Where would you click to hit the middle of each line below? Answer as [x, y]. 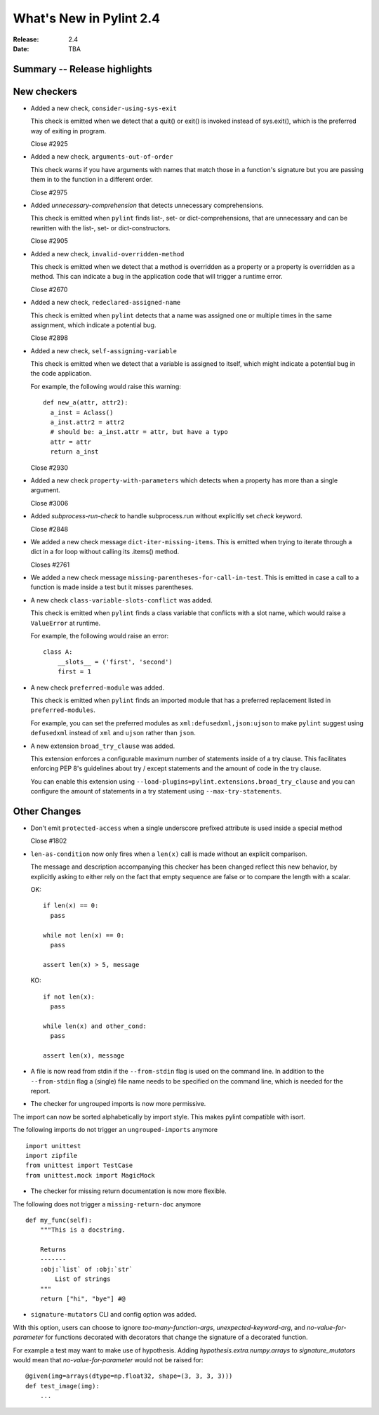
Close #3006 [49, 503]
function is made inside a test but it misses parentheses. [112, 587]
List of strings [83, 1279]
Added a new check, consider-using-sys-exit [104, 108]
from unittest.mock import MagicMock [91, 1175]
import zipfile [52, 1156]
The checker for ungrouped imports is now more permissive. [118, 1104]
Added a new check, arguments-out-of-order [102, 157]
